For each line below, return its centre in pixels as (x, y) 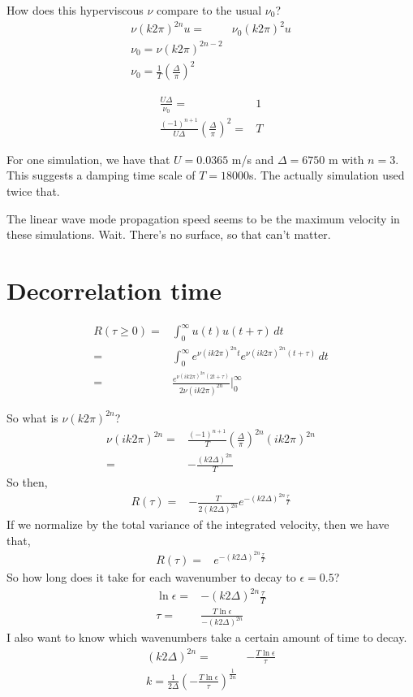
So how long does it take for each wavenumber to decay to (151, 577)
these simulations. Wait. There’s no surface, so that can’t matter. (169, 234)
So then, (27, 482)
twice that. (33, 191)
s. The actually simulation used (327, 175)
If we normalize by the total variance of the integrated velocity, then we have (198, 524)
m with (346, 159)
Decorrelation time (114, 290)
